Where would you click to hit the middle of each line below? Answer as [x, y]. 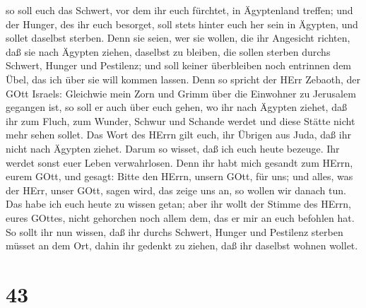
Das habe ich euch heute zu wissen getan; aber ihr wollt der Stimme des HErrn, [178, 204]
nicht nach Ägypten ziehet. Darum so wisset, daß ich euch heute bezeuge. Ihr [173, 148]
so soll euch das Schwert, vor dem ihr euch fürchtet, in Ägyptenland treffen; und [179, 10]
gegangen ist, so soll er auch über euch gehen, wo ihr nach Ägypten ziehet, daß [176, 107]
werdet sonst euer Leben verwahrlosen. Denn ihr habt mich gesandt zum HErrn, [179, 162]
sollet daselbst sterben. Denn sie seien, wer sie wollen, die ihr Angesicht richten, [178, 38]
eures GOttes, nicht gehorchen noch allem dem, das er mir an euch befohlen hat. [180, 217]
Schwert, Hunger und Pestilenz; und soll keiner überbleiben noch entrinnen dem [179, 65]
